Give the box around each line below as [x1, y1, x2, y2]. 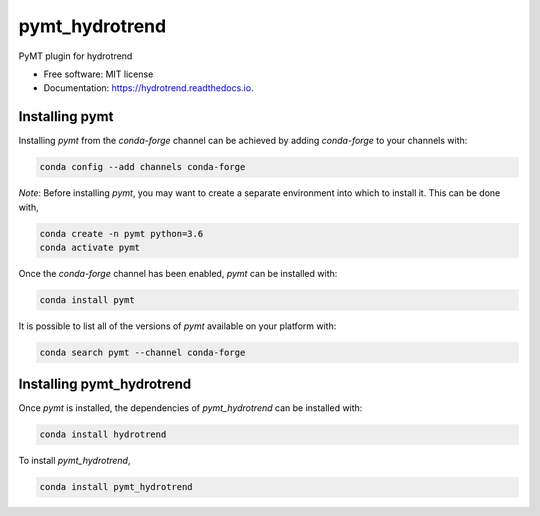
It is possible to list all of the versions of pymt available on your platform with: [18, 320, 337, 332]
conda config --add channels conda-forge [39, 161, 246, 173]
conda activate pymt [39, 241, 140, 253]
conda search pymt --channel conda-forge [39, 346, 246, 358]
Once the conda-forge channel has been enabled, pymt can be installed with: [18, 267, 338, 279]
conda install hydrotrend [39, 429, 167, 440]
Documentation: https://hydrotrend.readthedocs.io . [43, 82, 254, 94]
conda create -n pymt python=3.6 [39, 228, 204, 239]
